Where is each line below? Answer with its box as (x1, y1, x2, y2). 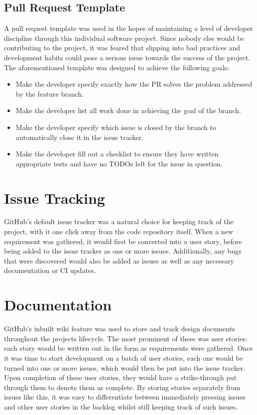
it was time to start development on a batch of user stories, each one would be (4, 352, 243, 363)
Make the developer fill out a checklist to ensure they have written (15, 148, 219, 159)
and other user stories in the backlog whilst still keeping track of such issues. (4, 401, 238, 412)
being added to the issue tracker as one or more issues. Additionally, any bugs (4, 246, 242, 256)
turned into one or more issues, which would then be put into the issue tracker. (4, 362, 246, 373)
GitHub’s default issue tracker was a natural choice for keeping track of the (4, 216, 234, 227)
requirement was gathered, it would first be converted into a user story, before (4, 236, 242, 246)
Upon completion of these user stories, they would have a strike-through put (4, 372, 237, 383)
